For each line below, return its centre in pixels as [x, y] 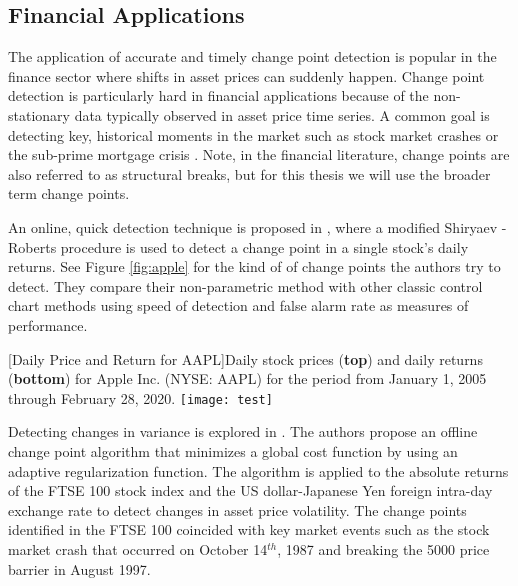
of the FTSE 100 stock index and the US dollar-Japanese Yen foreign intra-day [250, 490]
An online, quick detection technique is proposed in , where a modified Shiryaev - [257, 226]
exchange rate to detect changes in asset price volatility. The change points [237, 509]
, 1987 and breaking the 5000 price [383, 548]
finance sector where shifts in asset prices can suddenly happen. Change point [246, 75]
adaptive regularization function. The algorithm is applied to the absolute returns [258, 470]
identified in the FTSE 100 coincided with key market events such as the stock [249, 529]
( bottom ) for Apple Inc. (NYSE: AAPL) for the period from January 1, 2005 [247, 378]
